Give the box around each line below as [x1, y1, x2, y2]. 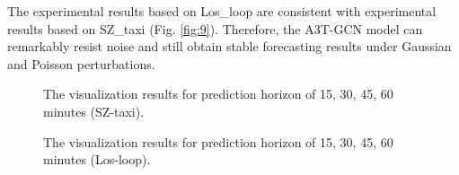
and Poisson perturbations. [7, 54, 155, 73]
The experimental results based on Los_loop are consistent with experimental [7, 2, 437, 20]
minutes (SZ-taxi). [43, 101, 145, 120]
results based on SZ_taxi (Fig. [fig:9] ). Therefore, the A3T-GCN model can [7, 19, 423, 38]
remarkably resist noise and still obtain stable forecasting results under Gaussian [7, 37, 452, 56]
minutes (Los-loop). [43, 150, 151, 169]
